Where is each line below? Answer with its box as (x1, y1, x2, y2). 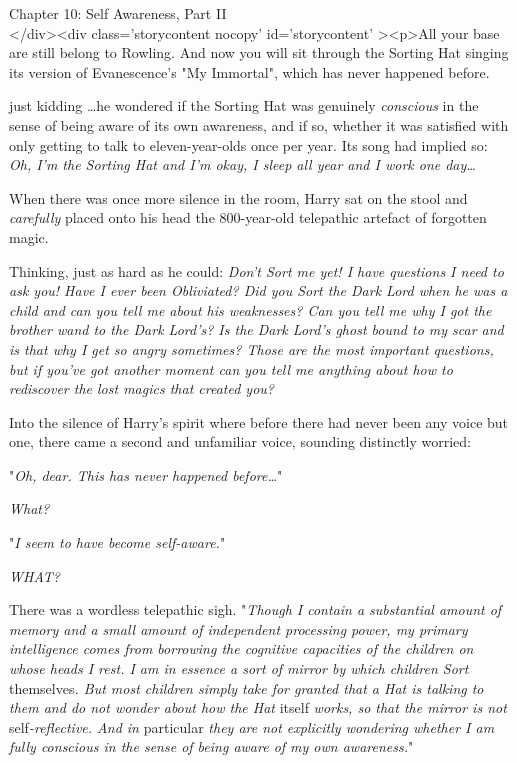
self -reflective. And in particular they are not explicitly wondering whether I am (9, 716, 495, 737)
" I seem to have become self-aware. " (9, 532, 226, 553)
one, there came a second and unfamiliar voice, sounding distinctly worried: (9, 431, 472, 452)
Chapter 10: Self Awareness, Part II (9, 3, 227, 23)
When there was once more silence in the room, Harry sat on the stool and (9, 187, 468, 208)
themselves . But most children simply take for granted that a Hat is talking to (9, 677, 484, 698)
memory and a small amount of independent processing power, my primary (9, 618, 468, 639)
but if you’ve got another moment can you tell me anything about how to (9, 358, 453, 379)
